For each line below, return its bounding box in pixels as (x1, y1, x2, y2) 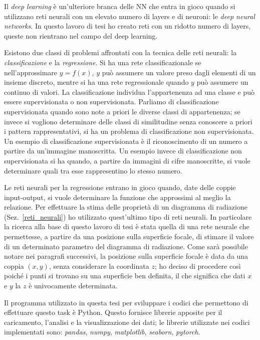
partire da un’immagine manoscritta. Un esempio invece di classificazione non (4, 145, 242, 156)
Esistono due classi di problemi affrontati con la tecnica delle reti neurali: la (4, 47, 237, 58)
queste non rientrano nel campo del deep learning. (4, 30, 158, 41)
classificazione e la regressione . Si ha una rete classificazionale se (4, 57, 201, 67)
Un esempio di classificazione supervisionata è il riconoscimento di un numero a (4, 135, 248, 146)
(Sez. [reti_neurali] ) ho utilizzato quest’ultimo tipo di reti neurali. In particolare (4, 211, 252, 222)
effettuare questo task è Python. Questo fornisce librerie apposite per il (4, 307, 222, 317)
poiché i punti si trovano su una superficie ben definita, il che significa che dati (4, 270, 245, 281)
